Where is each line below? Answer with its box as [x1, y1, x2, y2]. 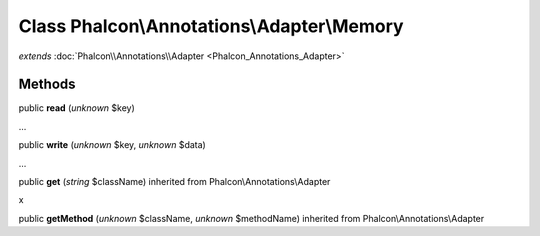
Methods [18, 76, 76, 93]
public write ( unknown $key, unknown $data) [18, 139, 207, 151]
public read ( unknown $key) [18, 102, 135, 114]
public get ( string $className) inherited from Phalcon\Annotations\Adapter [18, 176, 331, 188]
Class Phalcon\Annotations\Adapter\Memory [18, 15, 404, 37]
